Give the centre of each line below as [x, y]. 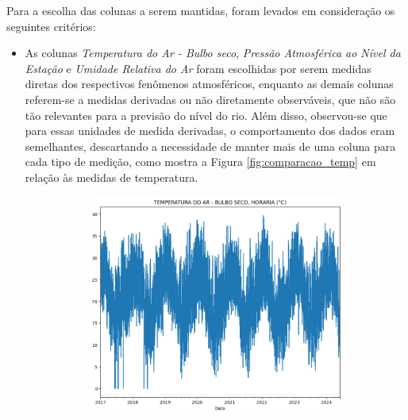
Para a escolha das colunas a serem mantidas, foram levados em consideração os [201, 10]
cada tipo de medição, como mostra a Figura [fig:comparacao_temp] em [200, 162]
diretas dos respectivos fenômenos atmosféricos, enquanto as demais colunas [209, 84]
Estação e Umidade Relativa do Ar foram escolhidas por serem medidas [198, 68]
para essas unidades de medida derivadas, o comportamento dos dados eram [210, 131]
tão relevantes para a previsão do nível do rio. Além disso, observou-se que [206, 115]
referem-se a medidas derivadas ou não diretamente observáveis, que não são [210, 99]
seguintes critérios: [51, 26]
